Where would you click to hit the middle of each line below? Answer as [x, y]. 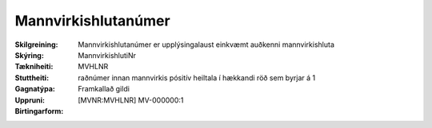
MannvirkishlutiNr [107, 55]
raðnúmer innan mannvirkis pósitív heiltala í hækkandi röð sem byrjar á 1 [197, 78]
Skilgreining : [36, 45]
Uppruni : [30, 100]
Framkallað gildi [104, 89]
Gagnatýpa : [35, 89]
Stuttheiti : [32, 78]
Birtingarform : [39, 111]
